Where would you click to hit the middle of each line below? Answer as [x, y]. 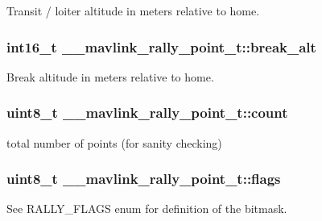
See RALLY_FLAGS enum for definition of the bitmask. [147, 208]
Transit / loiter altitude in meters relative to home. [133, 10]
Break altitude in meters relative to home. [110, 76]
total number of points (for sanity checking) [114, 142]
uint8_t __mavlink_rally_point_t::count [147, 113]
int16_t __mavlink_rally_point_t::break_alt [161, 46]
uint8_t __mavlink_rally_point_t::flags [144, 179]
